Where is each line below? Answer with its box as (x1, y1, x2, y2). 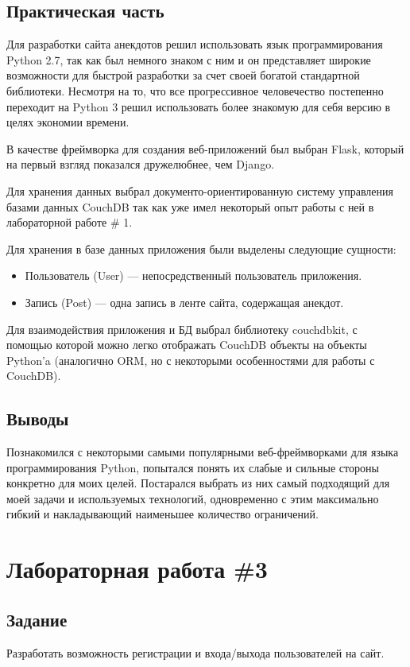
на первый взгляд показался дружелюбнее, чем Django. (6, 156, 275, 173)
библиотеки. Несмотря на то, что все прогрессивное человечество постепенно (6, 82, 384, 99)
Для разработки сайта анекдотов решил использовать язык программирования (6, 36, 383, 52)
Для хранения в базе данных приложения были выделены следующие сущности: (6, 240, 396, 257)
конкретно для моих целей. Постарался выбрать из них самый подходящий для (6, 475, 390, 491)
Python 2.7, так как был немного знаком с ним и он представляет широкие (6, 51, 371, 68)
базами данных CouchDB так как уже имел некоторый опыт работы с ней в (6, 198, 374, 215)
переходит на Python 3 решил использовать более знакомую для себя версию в (6, 98, 391, 114)
